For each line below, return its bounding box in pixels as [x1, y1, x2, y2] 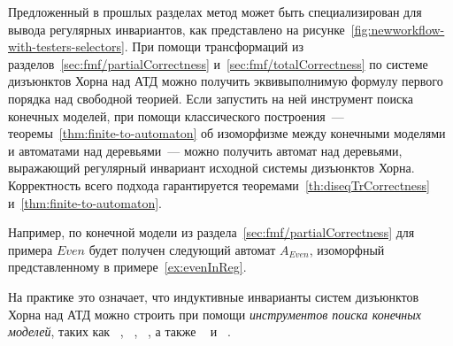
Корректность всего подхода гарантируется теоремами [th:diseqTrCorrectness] [8, 175, 431, 194]
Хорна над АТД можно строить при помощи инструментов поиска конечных [8, 304, 421, 323]
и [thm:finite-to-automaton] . [8, 193, 162, 211]
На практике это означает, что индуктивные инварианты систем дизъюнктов [8, 287, 419, 305]
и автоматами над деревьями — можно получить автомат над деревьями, [8, 141, 403, 159]
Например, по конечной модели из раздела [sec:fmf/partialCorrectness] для [8, 223, 415, 242]
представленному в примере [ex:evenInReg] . [8, 258, 247, 276]
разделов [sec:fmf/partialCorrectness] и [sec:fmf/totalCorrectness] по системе [8, 54, 428, 73]
